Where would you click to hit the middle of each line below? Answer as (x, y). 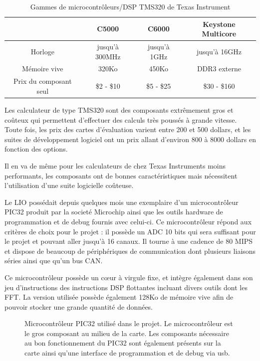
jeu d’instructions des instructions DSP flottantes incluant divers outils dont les (126, 287)
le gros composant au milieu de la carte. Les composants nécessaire (127, 333)
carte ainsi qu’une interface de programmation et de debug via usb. (127, 353)
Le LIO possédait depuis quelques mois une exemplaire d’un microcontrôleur (122, 202)
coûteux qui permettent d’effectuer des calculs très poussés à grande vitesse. (121, 119)
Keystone (219, 24)
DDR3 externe (219, 69)
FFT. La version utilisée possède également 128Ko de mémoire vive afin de (119, 297)
